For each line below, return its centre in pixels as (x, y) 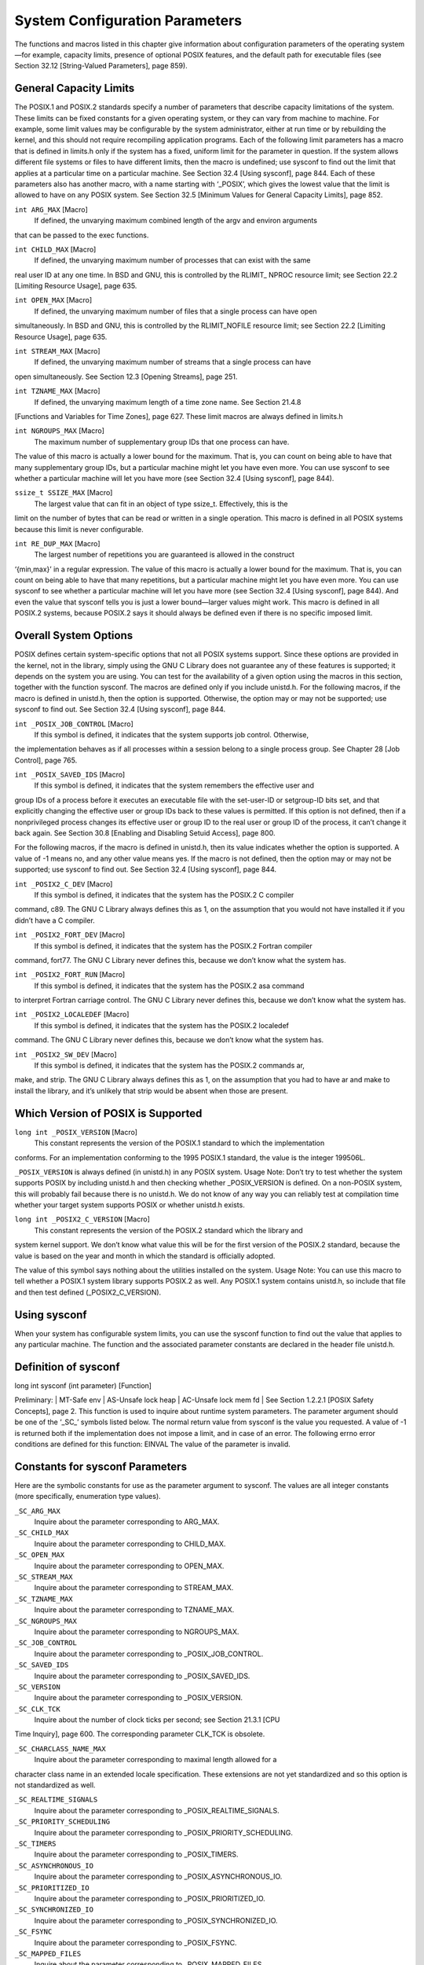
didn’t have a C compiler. (55, 920)
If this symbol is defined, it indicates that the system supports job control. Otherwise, (172, 734)
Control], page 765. (46, 760)
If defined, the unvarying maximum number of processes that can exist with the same (172, 260)
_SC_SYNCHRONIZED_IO (54, 1910)
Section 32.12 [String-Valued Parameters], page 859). (101, 66)
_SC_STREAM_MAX (44, 1577)
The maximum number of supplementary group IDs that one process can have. (162, 442)
